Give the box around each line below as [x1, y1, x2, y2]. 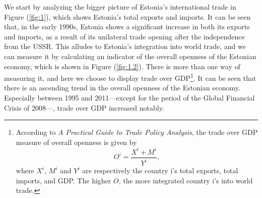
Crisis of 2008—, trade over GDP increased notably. [4, 102, 164, 113]
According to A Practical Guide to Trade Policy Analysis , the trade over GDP [16, 127, 258, 137]
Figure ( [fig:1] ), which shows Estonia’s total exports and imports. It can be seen [4, 11, 251, 22]
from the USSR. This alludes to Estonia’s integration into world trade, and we [4, 41, 246, 52]
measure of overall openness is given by [16, 136, 137, 147]
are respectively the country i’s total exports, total [82, 165, 238, 176]
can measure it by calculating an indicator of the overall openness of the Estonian [4, 51, 256, 61]
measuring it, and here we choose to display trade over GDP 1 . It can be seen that [4, 71, 256, 83]
